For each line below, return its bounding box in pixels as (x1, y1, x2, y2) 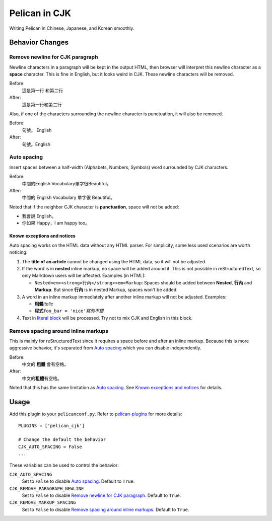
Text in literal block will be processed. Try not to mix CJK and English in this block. (22, 315, 193, 321)
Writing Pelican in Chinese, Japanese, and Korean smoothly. (9, 25, 134, 31)
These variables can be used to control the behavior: (9, 462, 119, 468)
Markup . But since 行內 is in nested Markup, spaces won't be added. (34, 287, 178, 293)
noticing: (9, 249, 28, 255)
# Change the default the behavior (18, 437, 106, 442)
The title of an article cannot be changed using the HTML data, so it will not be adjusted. (22, 258, 207, 264)
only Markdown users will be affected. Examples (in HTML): (22, 272, 146, 279)
